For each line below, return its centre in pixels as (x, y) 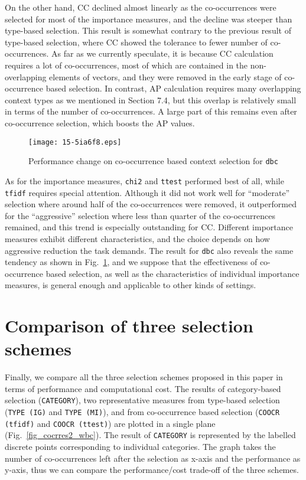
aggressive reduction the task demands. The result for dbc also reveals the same (149, 250)
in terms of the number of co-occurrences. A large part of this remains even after (151, 111)
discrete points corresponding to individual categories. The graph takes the (140, 447)
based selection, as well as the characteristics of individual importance (172, 273)
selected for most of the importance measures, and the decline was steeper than (149, 19)
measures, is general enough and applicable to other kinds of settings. (131, 285)
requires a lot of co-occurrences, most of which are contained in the (126, 65)
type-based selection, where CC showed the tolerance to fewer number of (136, 42)
